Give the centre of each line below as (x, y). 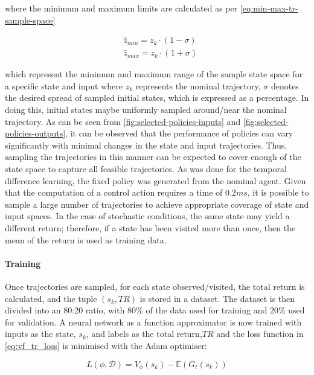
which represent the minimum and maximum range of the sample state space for (154, 74)
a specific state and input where (64, 85)
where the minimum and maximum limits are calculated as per (121, 8)
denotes (285, 85)
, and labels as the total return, (144, 334)
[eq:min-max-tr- (269, 8)
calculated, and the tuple (51, 298)
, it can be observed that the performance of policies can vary (179, 133)
